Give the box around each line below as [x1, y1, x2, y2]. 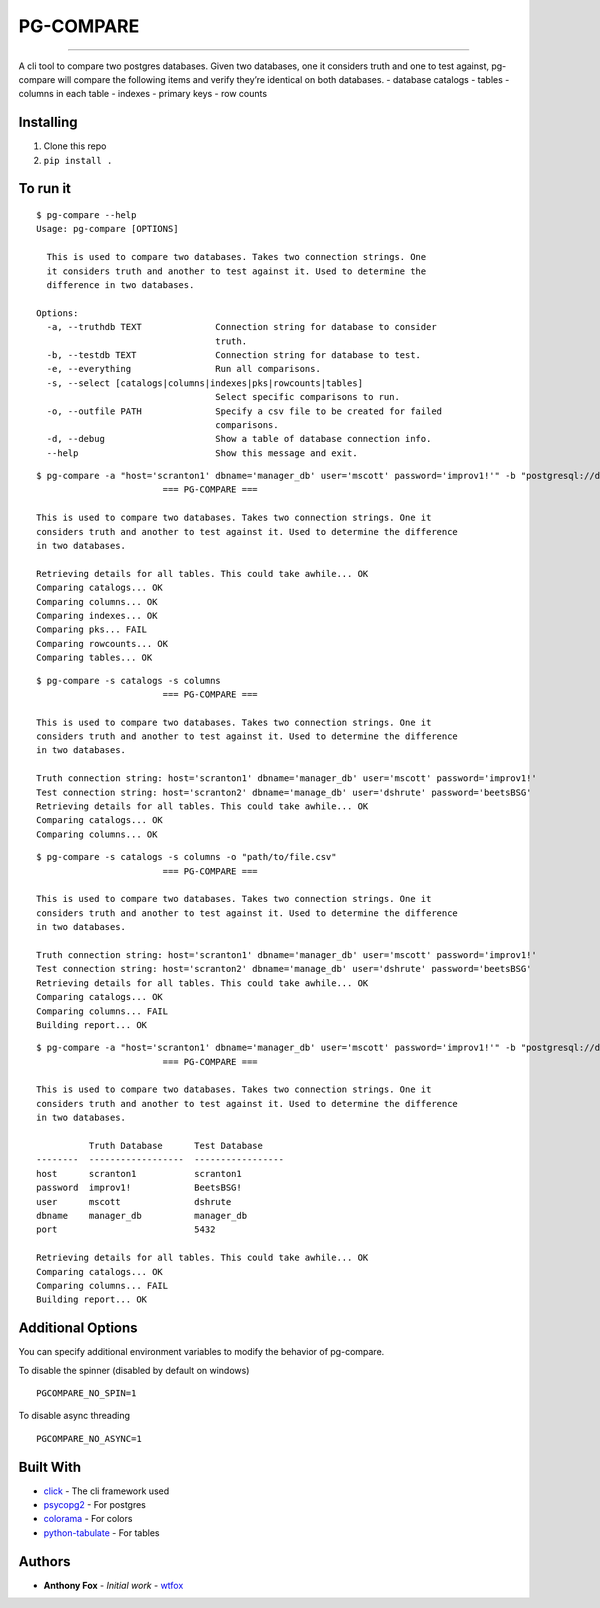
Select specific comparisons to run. [215, 391, 400, 403]
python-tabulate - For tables [43, 1526, 160, 1539]
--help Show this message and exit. [46, 447, 359, 459]
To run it [18, 180, 72, 197]
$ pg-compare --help [36, 210, 137, 221]
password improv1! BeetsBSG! [36, 1182, 242, 1194]
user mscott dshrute [36, 1196, 232, 1207]
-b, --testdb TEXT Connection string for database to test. [46, 349, 422, 360]
